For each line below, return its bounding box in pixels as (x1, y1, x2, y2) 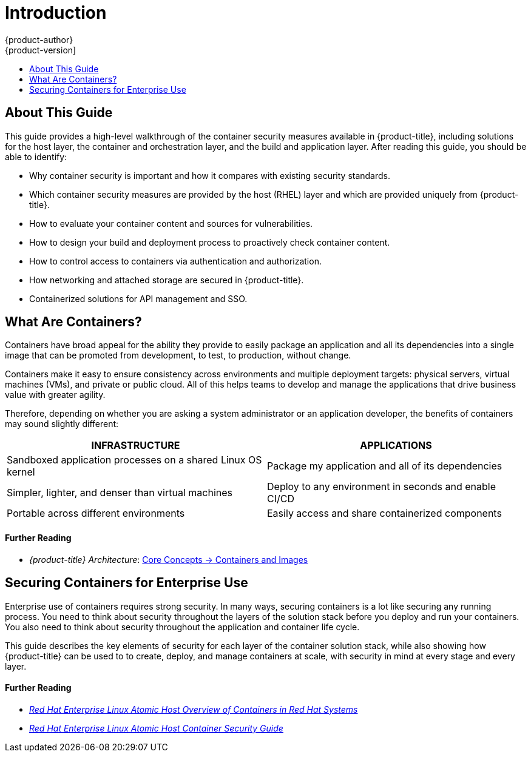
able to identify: (5, 151, 67, 162)
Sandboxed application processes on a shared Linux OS (7, 454, 262, 466)
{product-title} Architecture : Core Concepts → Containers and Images (29, 554, 308, 565)
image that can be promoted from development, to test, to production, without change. (5, 350, 351, 361)
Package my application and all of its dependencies (267, 460, 502, 473)
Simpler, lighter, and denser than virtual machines (7, 486, 232, 499)
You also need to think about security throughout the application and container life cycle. (5, 621, 360, 632)
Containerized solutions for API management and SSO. (29, 293, 248, 304)
